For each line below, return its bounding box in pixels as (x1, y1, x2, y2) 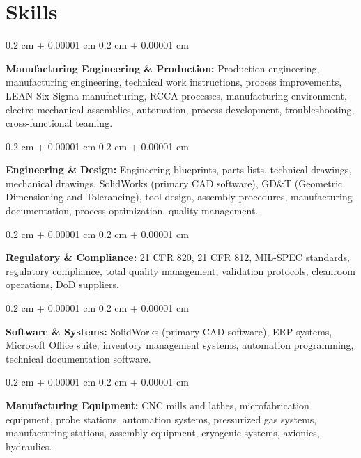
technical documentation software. (6, 351, 151, 365)
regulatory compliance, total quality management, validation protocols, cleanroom (6, 263, 355, 278)
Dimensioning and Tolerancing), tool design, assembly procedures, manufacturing (6, 189, 353, 204)
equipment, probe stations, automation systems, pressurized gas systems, (6, 411, 317, 426)
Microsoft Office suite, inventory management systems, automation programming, (6, 338, 354, 352)
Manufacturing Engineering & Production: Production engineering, (6, 61, 320, 75)
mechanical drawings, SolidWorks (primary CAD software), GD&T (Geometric (6, 175, 343, 190)
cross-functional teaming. (6, 116, 113, 130)
